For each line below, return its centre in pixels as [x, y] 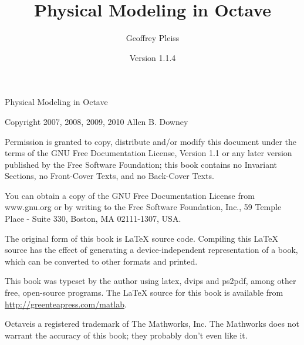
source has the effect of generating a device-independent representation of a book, [151, 250]
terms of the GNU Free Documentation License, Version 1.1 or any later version [148, 153]
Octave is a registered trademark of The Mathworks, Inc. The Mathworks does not [152, 324]
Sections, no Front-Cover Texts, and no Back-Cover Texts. [109, 176]
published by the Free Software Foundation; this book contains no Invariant [141, 164]
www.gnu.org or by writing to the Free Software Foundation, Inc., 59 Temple [143, 207]
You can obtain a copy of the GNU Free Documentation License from [130, 195]
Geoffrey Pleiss [153, 38]
